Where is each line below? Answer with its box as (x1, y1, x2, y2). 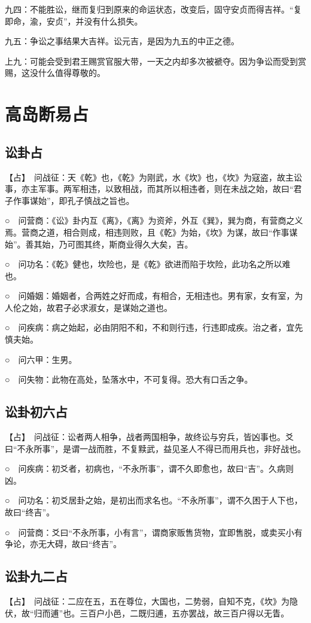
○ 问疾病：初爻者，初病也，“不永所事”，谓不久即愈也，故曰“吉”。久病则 (5, 462, 294, 475)
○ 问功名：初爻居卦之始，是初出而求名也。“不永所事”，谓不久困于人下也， (5, 494, 303, 506)
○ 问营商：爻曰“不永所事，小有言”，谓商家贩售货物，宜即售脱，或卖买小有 (5, 526, 303, 538)
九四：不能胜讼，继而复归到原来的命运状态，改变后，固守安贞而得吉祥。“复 (5, 3, 302, 15)
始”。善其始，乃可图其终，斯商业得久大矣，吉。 (5, 237, 193, 250)
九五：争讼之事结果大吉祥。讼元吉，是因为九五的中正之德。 (5, 35, 239, 47)
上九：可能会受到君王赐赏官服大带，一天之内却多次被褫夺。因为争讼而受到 (5, 54, 298, 67)
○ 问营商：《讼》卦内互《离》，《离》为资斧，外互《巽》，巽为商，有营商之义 (5, 214, 303, 227)
